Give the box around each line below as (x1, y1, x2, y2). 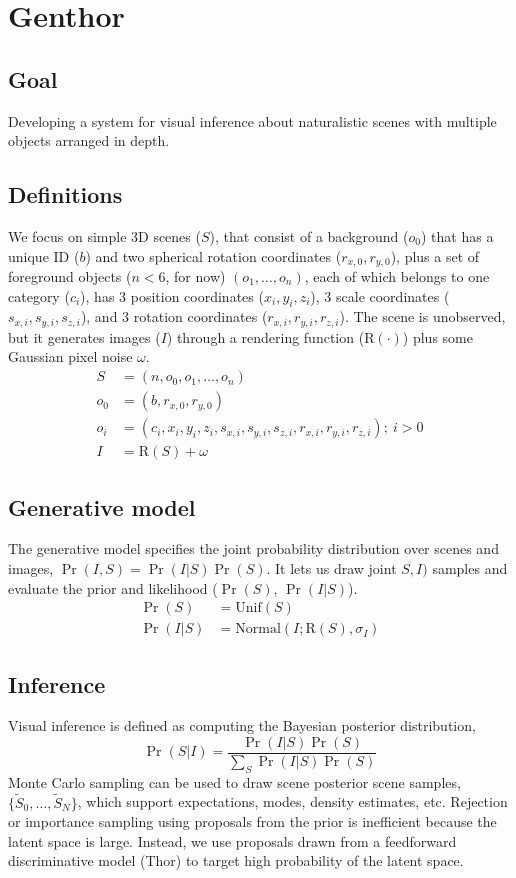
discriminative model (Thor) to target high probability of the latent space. (8, 850, 464, 871)
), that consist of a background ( (209, 225, 409, 246)
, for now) (165, 266, 226, 287)
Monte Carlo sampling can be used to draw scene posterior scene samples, (8, 771, 461, 792)
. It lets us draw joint (266, 557, 397, 578)
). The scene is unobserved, (339, 306, 506, 327)
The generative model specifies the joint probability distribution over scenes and (8, 538, 499, 559)
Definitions (8, 179, 123, 210)
